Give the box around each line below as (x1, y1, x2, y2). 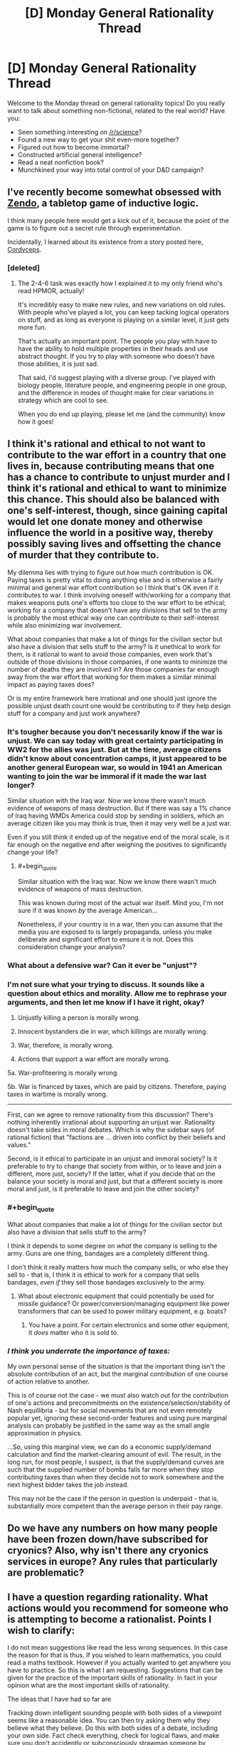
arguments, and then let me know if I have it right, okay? (7, 997, 205, 1007)
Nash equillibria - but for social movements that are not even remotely (7, 1406, 212, 1415)
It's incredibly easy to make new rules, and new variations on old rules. (17, 300, 226, 309)
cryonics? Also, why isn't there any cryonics (7, 1544, 209, 1556)
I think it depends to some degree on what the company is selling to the (7, 1241, 218, 1250)
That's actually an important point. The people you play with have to (17, 337, 218, 346)
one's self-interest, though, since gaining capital (7, 505, 228, 517)
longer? (7, 780, 35, 790)
